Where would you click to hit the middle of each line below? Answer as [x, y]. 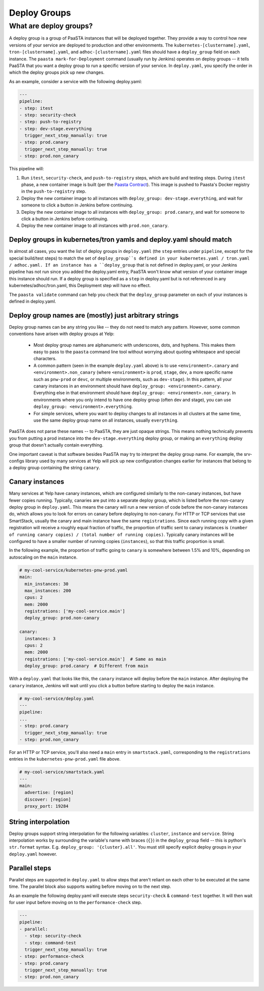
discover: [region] [48, 799]
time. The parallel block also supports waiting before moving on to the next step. [90, 887]
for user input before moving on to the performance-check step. [76, 902]
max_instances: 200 [48, 590]
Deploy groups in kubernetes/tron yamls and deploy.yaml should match [121, 240]
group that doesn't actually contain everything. [56, 445]
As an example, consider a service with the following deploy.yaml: [76, 81]
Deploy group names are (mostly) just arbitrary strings [94, 315]
